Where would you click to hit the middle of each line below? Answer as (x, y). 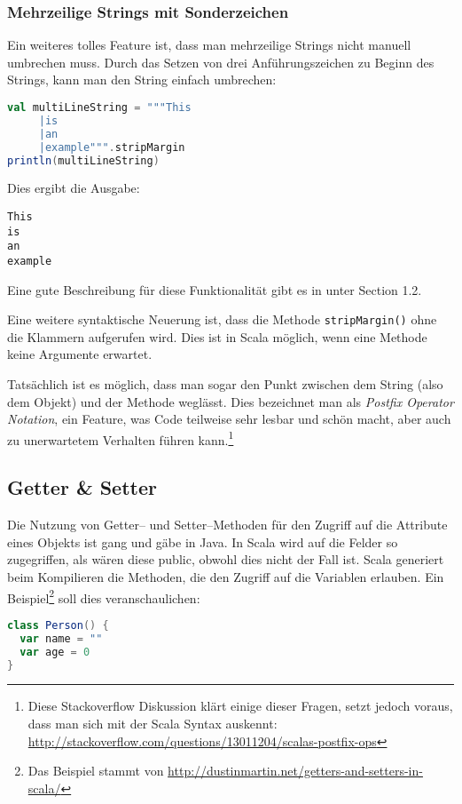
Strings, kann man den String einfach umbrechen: (142, 80)
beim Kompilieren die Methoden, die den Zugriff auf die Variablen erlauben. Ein (226, 577)
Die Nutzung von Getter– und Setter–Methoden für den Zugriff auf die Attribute (227, 525)
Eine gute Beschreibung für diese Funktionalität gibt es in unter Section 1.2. (215, 289)
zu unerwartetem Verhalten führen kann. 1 (121, 438)
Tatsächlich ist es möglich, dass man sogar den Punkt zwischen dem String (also (225, 384)
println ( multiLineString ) (83, 160)
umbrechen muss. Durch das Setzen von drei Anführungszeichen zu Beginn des (221, 62)
